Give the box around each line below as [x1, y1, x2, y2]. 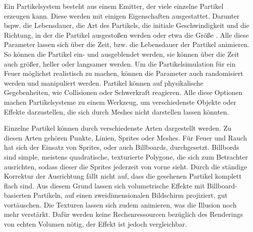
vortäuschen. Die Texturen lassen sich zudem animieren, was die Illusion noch [4, 199, 237, 209]
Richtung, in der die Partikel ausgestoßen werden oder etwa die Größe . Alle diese [4, 29, 249, 40]
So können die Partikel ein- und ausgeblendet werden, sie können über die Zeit [4, 48, 239, 59]
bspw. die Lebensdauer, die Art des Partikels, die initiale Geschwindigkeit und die [4, 20, 250, 30]
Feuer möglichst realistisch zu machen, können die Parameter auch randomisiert [4, 68, 243, 78]
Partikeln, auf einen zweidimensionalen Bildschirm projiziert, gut [33, 190, 228, 200]
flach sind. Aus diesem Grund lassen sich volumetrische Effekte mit [4, 180, 205, 190]
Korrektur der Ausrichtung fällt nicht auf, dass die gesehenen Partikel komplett [4, 171, 242, 181]
